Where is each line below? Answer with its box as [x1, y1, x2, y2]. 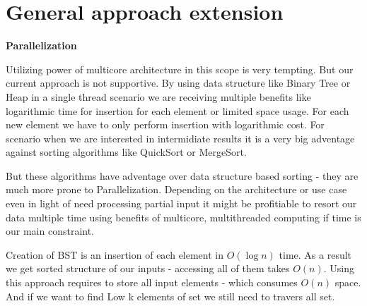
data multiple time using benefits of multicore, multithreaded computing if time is [6, 209, 361, 224]
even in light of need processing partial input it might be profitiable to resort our [6, 196, 357, 211]
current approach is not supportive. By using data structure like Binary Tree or [6, 75, 351, 90]
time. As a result [279, 247, 352, 262]
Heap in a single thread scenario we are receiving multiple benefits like [6, 89, 311, 104]
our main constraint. [6, 224, 95, 238]
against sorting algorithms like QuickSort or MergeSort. [6, 145, 247, 159]
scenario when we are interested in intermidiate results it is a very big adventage [6, 130, 355, 145]
